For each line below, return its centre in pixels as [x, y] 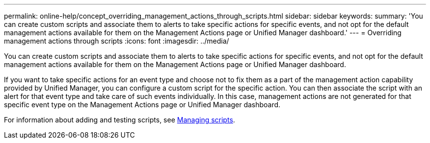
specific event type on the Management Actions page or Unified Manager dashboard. [142, 105]
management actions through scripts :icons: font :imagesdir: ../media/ [117, 41]
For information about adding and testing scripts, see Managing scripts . [120, 120]
